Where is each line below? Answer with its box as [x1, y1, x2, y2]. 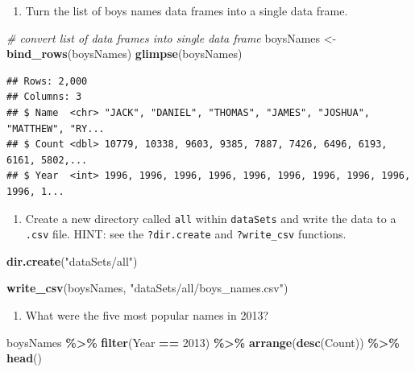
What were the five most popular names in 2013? [25, 307, 269, 324]
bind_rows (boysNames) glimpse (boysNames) [6, 45, 243, 62]
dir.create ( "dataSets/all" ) [6, 252, 138, 269]
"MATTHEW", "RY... [6, 122, 105, 134]
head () [6, 349, 43, 366]
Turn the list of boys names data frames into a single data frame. [25, 2, 348, 19]
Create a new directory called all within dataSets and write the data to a [25, 209, 396, 226]
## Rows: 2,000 [6, 75, 88, 87]
